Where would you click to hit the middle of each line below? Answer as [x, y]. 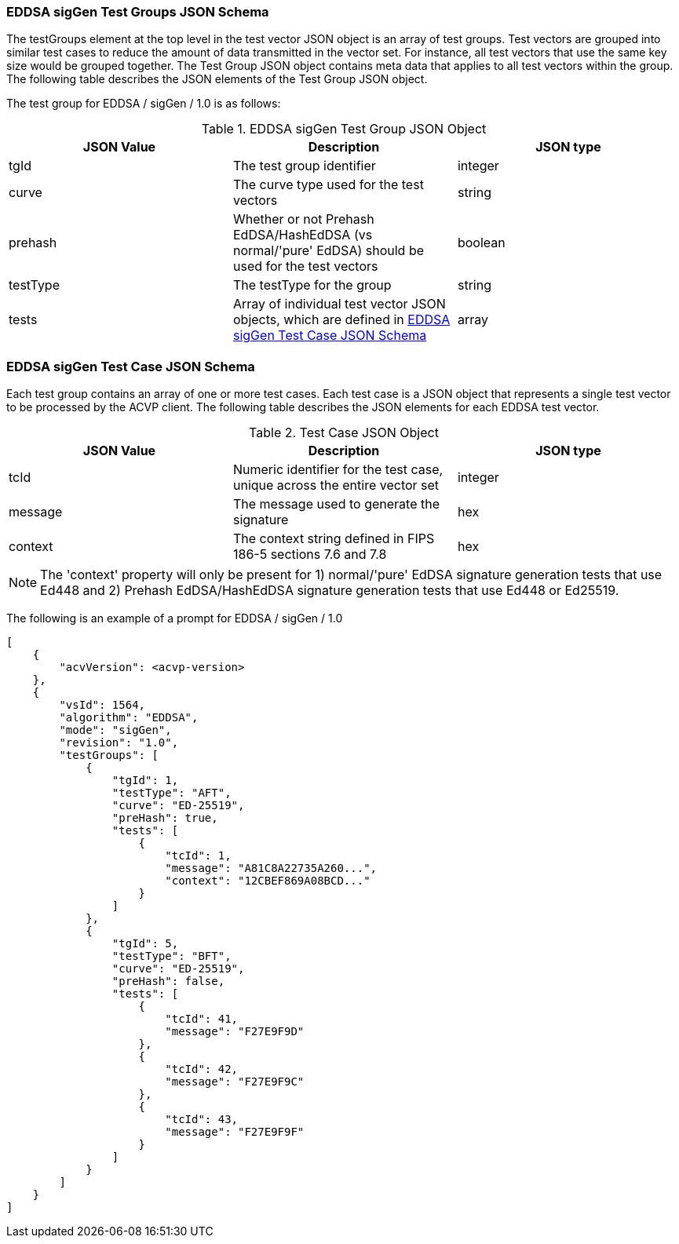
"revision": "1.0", [119, 743]
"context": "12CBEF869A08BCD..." [268, 881]
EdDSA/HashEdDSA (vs [303, 235]
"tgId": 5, [145, 944]
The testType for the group [312, 285]
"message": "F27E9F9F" [235, 1132]
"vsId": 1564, [102, 705]
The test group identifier [304, 166]
